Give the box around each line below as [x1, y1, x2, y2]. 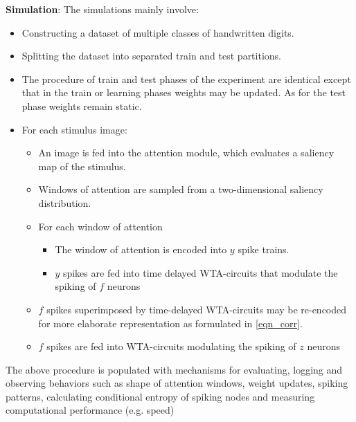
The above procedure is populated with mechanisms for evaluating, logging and [6, 362, 343, 376]
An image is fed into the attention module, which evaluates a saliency [38, 145, 335, 160]
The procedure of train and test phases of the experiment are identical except [21, 71, 351, 86]
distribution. [38, 195, 91, 210]
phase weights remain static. [21, 98, 142, 113]
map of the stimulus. [38, 158, 126, 173]
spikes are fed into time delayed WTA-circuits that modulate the [62, 265, 338, 279]
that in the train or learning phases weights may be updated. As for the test [21, 85, 346, 100]
